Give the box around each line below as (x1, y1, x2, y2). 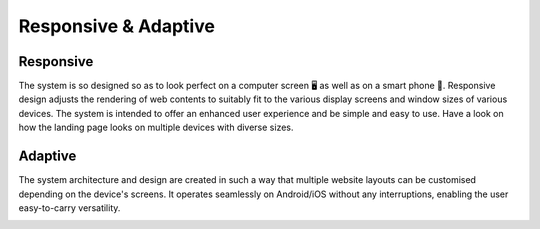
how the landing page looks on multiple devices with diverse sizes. (18, 121, 294, 134)
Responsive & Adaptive (18, 15, 215, 37)
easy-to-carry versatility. (18, 201, 121, 214)
